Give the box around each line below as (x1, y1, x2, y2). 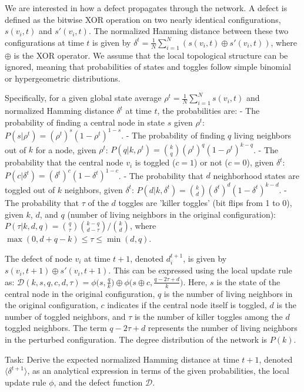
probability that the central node (5, 156, 123, 168)
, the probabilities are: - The (157, 104, 260, 117)
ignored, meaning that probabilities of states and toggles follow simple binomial (5, 60, 291, 73)
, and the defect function (54, 376, 143, 388)
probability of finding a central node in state (5, 116, 165, 128)
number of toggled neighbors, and (5, 310, 126, 322)
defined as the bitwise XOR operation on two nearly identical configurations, (5, 13, 281, 25)
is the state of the (216, 275, 280, 288)
